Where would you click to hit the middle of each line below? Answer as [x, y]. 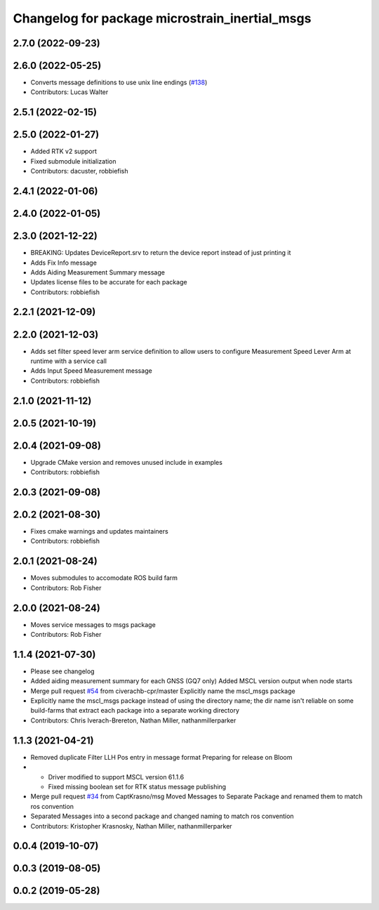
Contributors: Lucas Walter [69, 92]
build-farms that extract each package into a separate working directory [135, 711]
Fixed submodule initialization [73, 161]
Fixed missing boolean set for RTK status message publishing [137, 786]
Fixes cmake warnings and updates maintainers [99, 532]
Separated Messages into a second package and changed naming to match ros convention [162, 816]
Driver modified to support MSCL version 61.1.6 [116, 777]
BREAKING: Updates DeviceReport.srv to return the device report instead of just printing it [161, 253]
